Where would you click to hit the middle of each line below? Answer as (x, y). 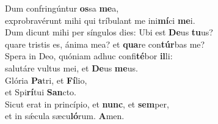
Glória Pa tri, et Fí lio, (46, 80)
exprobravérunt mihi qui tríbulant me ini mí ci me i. (100, 20)
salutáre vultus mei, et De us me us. (71, 67)
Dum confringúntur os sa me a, (62, 8)
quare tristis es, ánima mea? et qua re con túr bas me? (105, 44)
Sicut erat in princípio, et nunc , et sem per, (87, 104)
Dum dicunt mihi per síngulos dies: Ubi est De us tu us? (109, 32)
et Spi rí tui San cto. (41, 92)
